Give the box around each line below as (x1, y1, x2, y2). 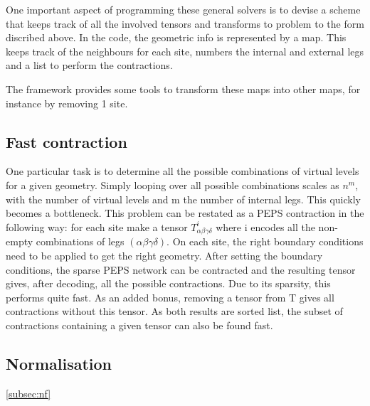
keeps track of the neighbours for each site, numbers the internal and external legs (6, 43, 364, 58)
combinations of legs (36, 234, 125, 249)
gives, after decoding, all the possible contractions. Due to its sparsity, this (6, 276, 331, 291)
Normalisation (6, 353, 112, 375)
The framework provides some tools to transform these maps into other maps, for (6, 81, 361, 96)
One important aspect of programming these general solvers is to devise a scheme (6, 2, 361, 16)
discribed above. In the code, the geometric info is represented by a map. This (6, 30, 347, 45)
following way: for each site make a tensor (6, 219, 188, 234)
